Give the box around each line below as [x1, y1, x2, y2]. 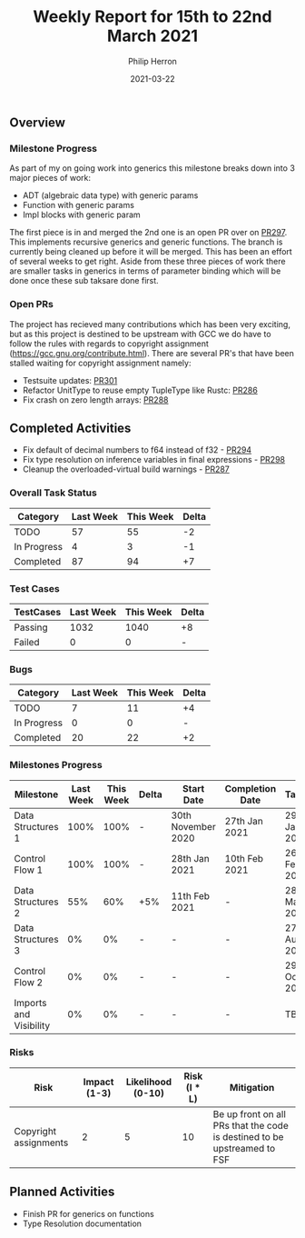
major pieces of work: [9, 173, 92, 184]
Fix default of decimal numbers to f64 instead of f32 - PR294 [22, 444, 252, 455]
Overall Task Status [9, 486, 97, 499]
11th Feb [171, 889, 211, 902]
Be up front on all [212, 1107, 286, 1120]
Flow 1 [14, 864, 44, 876]
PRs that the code [212, 1119, 289, 1132]
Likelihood [125, 1075, 172, 1088]
